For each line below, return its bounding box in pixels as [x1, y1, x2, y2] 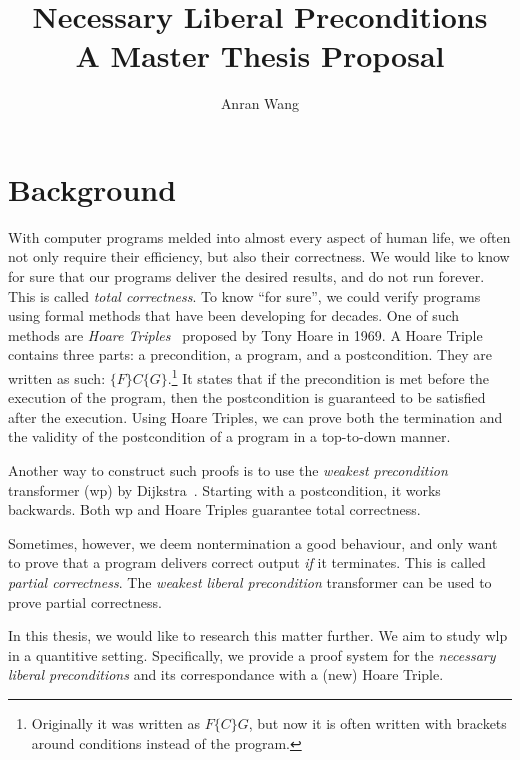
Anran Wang [220, 93, 300, 114]
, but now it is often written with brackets [248, 712, 507, 733]
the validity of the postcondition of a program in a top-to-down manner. [8, 426, 451, 447]
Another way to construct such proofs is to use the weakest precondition [8, 460, 448, 481]
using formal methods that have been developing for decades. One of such [8, 305, 460, 326]
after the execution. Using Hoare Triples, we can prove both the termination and [8, 406, 503, 427]
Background [8, 168, 177, 209]
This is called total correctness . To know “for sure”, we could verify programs [8, 285, 481, 306]
